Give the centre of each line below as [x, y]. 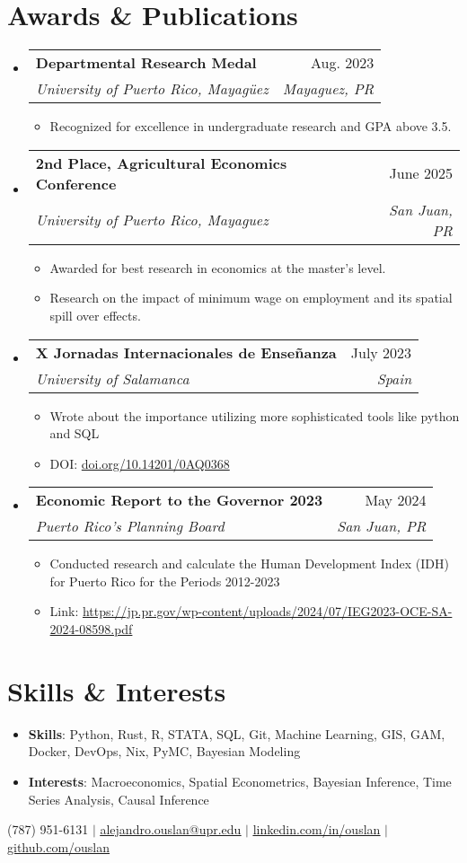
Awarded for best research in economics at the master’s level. [218, 267]
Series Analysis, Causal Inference [119, 799]
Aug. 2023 [343, 63]
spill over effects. [95, 315]
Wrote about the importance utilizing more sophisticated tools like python [255, 415]
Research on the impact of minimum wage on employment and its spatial [251, 298]
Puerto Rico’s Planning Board [130, 526]
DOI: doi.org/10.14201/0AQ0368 [140, 463]
